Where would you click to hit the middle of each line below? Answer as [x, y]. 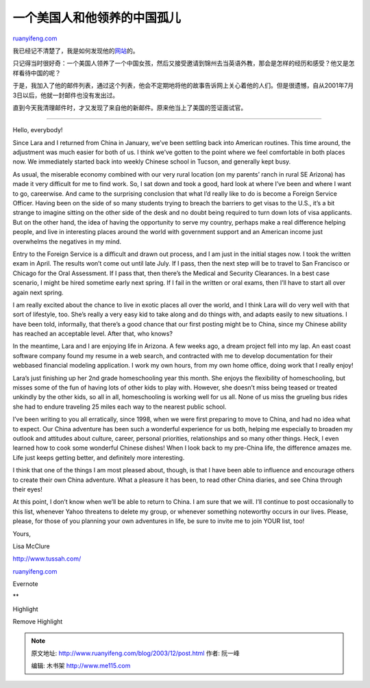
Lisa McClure [32, 546]
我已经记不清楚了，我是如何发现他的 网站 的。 [76, 51]
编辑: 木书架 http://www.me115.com [81, 666]
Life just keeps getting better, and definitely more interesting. [99, 457]
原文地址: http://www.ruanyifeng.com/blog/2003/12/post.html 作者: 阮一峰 [135, 653]
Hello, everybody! [38, 130]
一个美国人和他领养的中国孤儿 [97, 18]
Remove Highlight [38, 622]
